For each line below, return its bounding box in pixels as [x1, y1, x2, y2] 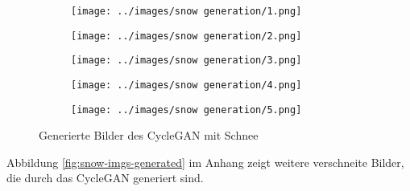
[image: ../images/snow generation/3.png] [71, 55, 302, 67]
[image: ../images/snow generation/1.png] [71, 6, 302, 17]
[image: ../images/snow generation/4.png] [71, 79, 302, 91]
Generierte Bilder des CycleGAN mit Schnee [39, 127, 259, 144]
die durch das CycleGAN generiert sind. [6, 169, 204, 186]
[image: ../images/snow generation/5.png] [71, 104, 302, 116]
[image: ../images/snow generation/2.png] [71, 30, 302, 42]
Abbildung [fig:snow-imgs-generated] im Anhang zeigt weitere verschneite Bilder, [6, 153, 404, 170]
